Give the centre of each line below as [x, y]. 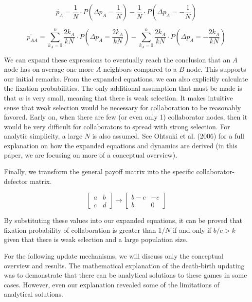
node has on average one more [49, 69]
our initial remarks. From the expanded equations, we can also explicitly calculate [126, 78]
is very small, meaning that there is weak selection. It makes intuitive [129, 97]
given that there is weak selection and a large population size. [96, 239]
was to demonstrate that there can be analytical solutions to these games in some [126, 275]
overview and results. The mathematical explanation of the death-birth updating [124, 265]
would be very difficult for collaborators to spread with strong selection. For [117, 126]
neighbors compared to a [140, 69]
